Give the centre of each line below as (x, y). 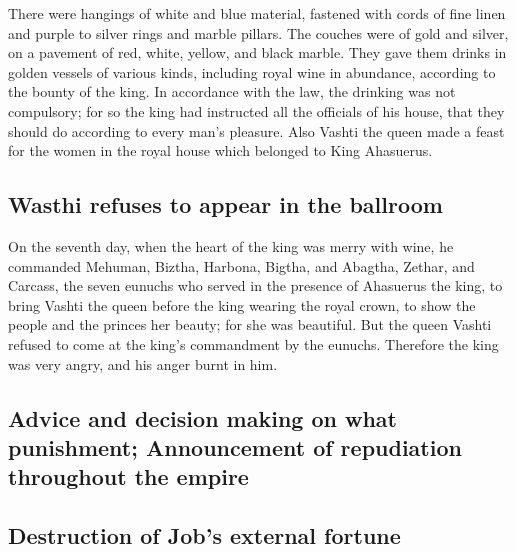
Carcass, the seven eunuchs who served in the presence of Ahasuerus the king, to (255, 285)
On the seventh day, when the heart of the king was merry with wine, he (231, 245)
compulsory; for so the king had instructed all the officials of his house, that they (256, 110)
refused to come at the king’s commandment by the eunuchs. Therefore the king (253, 343)
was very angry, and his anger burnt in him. (143, 363)
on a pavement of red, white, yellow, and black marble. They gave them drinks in (257, 52)
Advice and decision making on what (202, 417)
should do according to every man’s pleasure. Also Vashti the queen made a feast (256, 130)
